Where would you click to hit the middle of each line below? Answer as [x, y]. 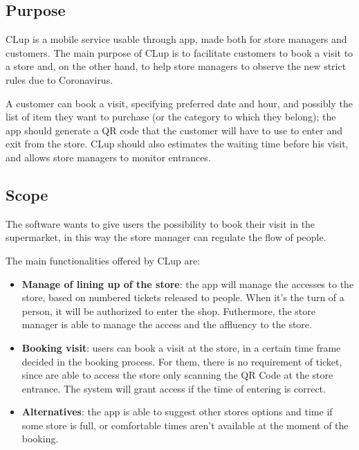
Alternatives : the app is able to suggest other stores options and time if [177, 412]
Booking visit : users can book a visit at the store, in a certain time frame [181, 347]
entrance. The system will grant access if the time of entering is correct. [174, 388]
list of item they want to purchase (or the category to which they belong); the [171, 117]
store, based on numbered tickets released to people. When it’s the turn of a [183, 297]
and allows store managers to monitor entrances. [108, 157]
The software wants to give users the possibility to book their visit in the [160, 223]
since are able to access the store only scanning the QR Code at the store [177, 375]
